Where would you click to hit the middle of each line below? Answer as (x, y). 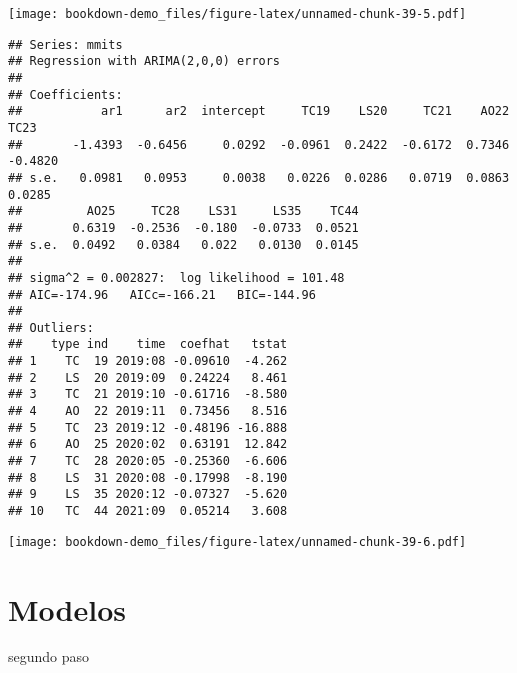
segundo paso (49, 656)
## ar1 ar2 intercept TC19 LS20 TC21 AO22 (259, 111)
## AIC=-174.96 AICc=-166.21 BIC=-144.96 (162, 294)
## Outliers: (51, 327)
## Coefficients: (65, 94)
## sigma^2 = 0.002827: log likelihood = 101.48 (176, 277)
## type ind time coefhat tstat (148, 344)
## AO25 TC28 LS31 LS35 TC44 (183, 211)
